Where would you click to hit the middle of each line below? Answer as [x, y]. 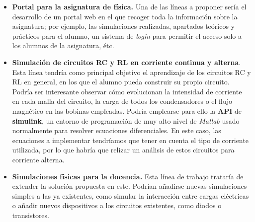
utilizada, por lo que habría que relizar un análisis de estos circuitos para [123, 150]
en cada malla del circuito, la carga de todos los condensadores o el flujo [122, 101]
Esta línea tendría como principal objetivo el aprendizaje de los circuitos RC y [131, 72]
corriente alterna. [38, 159]
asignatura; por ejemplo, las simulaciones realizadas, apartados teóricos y [123, 26]
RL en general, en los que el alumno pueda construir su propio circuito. [121, 82]
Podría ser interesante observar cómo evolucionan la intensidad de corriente [127, 91]
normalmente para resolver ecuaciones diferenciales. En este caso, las [117, 130]
